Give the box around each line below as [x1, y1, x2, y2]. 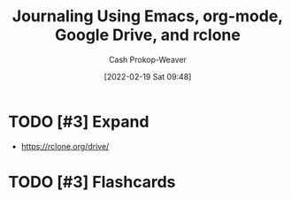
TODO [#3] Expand [8, 111, 149, 132]
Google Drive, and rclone [55, 25, 241, 45]
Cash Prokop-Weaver [108, 54, 188, 65]
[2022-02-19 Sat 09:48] [103, 71, 192, 81]
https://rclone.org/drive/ [20, 141, 110, 151]
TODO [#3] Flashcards [8, 172, 176, 192]
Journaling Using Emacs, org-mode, [11, 6, 284, 27]
